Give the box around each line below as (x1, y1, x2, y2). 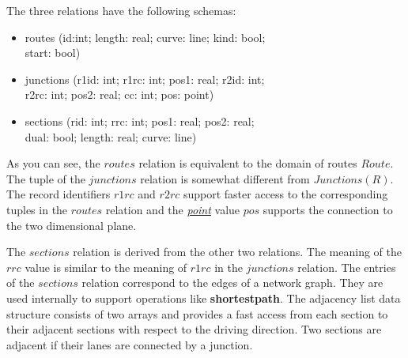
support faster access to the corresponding (183, 186, 388, 202)
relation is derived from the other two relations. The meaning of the (73, 243, 402, 260)
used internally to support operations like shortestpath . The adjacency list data (6, 289, 401, 306)
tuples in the (6, 201, 68, 217)
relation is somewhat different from (140, 170, 310, 187)
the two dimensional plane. (6, 217, 137, 233)
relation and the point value (105, 201, 240, 217)
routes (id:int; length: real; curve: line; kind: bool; (25, 28, 266, 45)
